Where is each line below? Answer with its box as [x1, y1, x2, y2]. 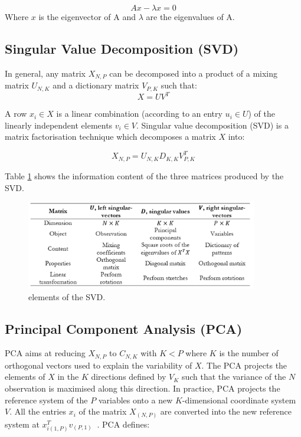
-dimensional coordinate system [182, 393, 296, 406]
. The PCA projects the [201, 359, 287, 371]
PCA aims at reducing [5, 347, 86, 359]
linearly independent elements [5, 119, 113, 131]
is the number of [219, 347, 279, 359]
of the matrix [78, 405, 127, 418]
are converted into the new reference [160, 405, 292, 418]
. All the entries [9, 405, 66, 418]
